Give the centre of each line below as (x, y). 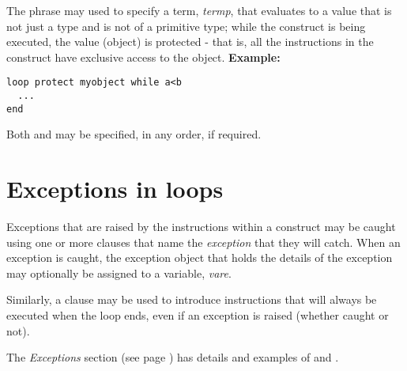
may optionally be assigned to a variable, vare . (119, 273)
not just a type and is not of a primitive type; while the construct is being (186, 26)
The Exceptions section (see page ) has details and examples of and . (173, 357)
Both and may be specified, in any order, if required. (134, 134)
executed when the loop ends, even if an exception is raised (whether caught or (198, 315)
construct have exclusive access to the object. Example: (143, 57)
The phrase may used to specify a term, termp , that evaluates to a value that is (199, 10)
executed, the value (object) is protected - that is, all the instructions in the (190, 42)
